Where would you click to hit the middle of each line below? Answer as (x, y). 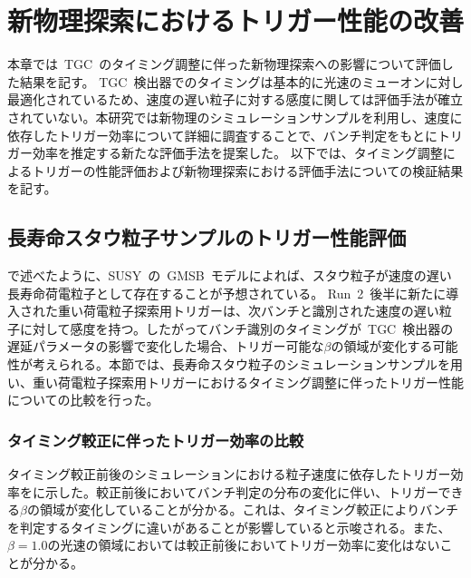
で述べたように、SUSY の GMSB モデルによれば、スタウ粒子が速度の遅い (230, 275)
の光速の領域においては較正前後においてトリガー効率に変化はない (244, 545)
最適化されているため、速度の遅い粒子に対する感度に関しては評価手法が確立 (235, 99)
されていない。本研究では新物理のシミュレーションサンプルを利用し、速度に (235, 117)
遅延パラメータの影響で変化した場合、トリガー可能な (166, 346)
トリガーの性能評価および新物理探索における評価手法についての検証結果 (248, 170)
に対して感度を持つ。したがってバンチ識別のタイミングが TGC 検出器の (236, 328)
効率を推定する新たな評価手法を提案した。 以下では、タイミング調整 (237, 153)
